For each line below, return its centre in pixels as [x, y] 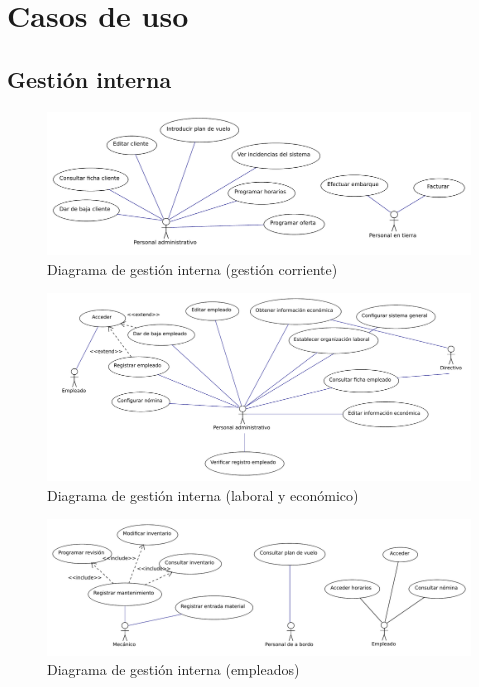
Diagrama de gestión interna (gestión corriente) [192, 268]
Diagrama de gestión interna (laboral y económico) [203, 494]
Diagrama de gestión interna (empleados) [173, 669]
